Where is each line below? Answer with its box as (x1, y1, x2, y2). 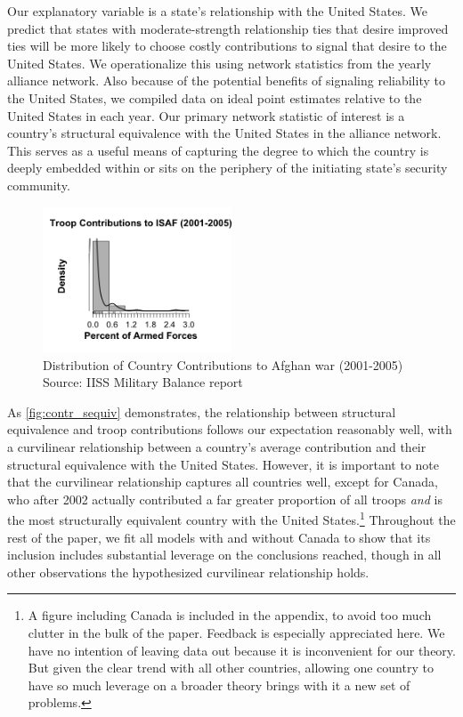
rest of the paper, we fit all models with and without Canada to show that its (7, 528, 431, 546)
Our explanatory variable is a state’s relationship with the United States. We (7, 2, 427, 20)
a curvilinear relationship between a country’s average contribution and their (7, 437, 426, 455)
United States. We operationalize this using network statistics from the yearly (7, 53, 432, 72)
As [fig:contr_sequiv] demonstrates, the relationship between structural (7, 402, 396, 421)
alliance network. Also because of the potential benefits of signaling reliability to (7, 71, 445, 90)
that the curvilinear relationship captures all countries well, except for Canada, (7, 472, 438, 491)
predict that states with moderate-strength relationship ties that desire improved (7, 19, 449, 37)
